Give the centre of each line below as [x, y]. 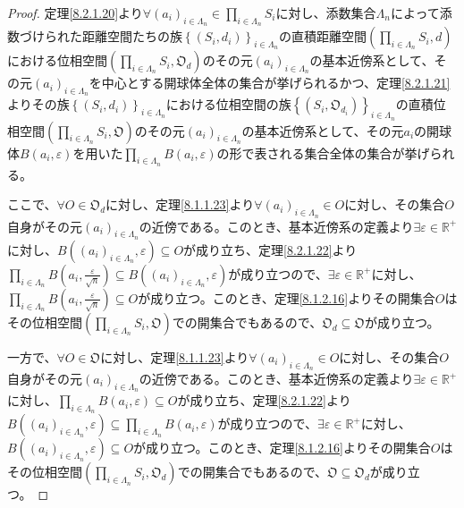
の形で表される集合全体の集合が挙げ [323, 152]
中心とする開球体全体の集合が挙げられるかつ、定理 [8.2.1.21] [276, 83]
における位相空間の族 [228, 104]
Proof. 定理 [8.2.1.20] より [75, 13]
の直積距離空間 [322, 36]
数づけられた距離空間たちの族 [95, 36]
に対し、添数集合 [326, 13]
